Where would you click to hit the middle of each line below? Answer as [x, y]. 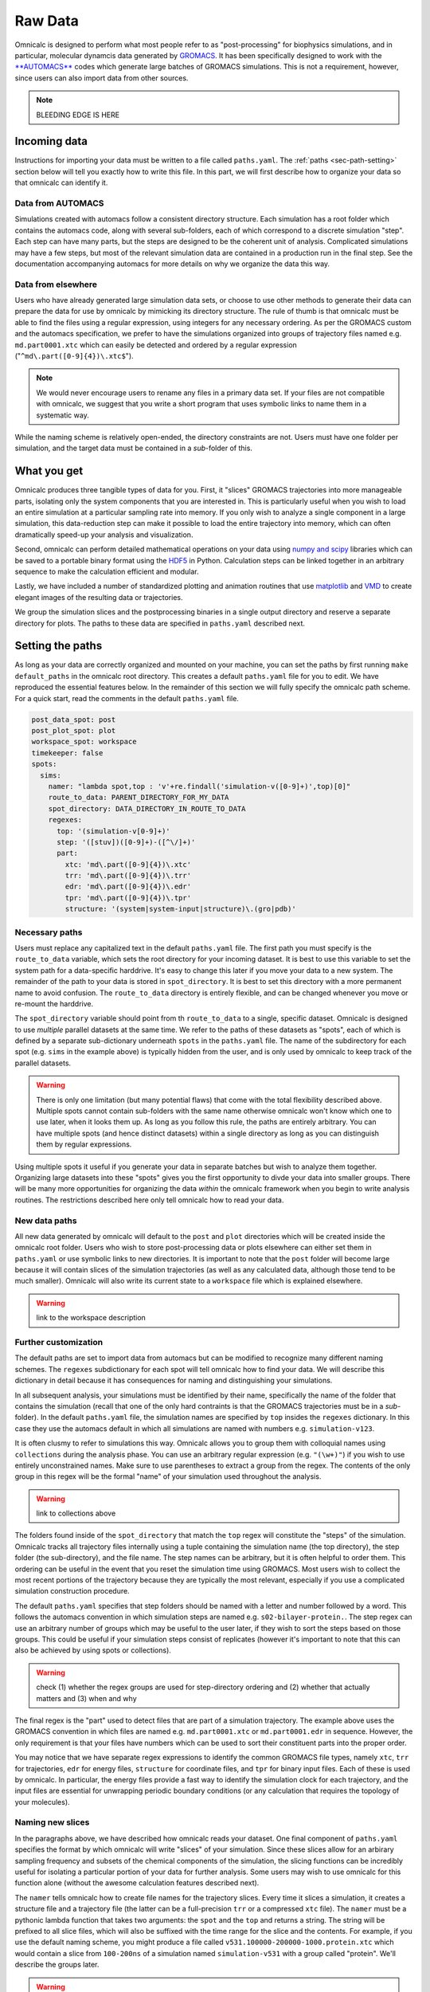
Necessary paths [49, 932]
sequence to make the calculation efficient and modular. [107, 571]
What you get [49, 471]
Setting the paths [59, 646]
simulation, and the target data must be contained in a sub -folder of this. [133, 448]
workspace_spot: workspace [84, 742]
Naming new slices [52, 1822]
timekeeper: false [67, 753]
